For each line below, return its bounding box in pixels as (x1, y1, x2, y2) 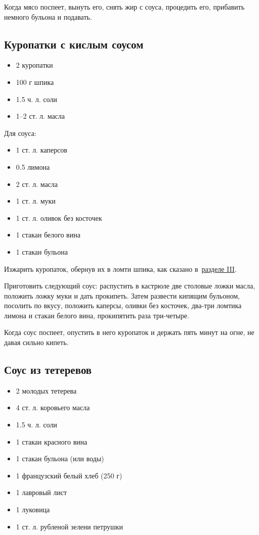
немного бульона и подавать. (4, 11, 92, 22)
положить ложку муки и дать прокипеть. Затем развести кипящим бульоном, (4, 290, 240, 301)
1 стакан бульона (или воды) (16, 453, 105, 464)
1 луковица (16, 504, 50, 515)
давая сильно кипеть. (4, 337, 69, 348)
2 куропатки (16, 60, 53, 70)
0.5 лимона (16, 161, 50, 172)
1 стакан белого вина (16, 229, 81, 240)
